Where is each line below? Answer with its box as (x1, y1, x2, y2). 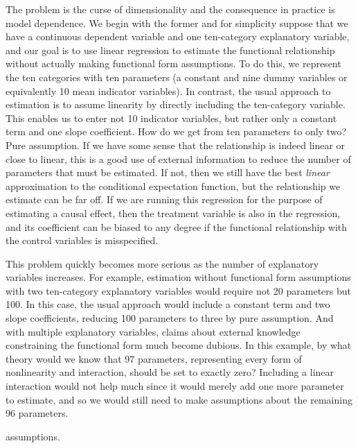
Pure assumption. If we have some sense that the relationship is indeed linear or (6, 137, 346, 152)
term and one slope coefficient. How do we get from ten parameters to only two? (6, 124, 347, 139)
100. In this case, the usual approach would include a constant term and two (6, 297, 330, 311)
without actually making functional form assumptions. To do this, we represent (6, 56, 341, 71)
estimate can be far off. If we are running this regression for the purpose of (6, 192, 323, 207)
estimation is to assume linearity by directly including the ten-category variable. (6, 97, 346, 112)
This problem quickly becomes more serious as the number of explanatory (6, 256, 319, 270)
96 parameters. (6, 406, 69, 420)
